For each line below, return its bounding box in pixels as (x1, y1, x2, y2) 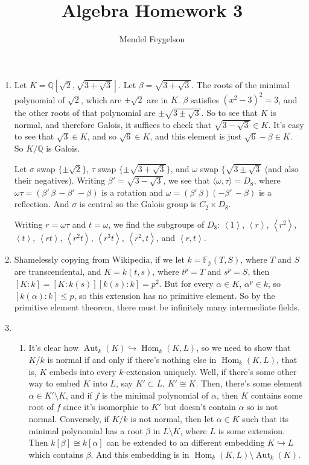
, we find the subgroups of (108, 217, 205, 230)
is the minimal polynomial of (101, 388, 209, 401)
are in (147, 93, 168, 106)
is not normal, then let (130, 412, 214, 425)
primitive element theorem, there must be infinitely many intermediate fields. (14, 301, 300, 313)
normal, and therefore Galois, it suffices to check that (14, 118, 212, 130)
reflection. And (14, 197, 69, 210)
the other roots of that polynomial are (14, 106, 156, 119)
